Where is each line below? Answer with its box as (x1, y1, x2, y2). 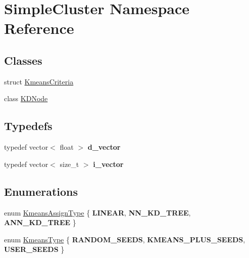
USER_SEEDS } (4, 244, 65, 254)
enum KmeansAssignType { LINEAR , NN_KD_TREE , (4, 207, 191, 218)
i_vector (93, 158, 124, 169)
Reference (4, 18, 74, 38)
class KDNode (4, 93, 48, 104)
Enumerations (4, 183, 78, 199)
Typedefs (4, 118, 53, 134)
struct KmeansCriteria (4, 76, 74, 87)
